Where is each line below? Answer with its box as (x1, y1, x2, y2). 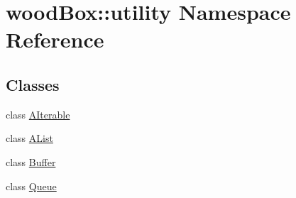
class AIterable (6, 106, 70, 121)
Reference (6, 25, 104, 54)
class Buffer (6, 154, 56, 169)
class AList (6, 131, 53, 145)
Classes (6, 73, 60, 95)
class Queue (6, 178, 57, 193)
